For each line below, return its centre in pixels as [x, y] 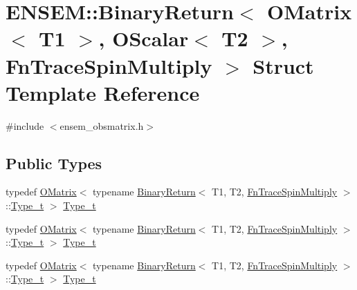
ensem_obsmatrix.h [102, 125]
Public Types [54, 163]
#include [25, 125]
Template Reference [103, 92]
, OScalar [144, 38]
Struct [283, 65]
